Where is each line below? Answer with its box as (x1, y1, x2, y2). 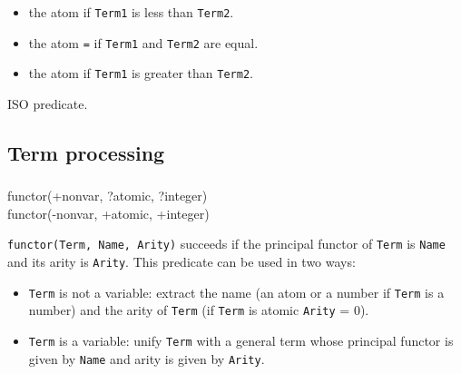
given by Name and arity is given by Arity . (28, 349, 265, 368)
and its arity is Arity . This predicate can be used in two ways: (7, 252, 356, 271)
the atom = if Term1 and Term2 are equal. (28, 33, 259, 52)
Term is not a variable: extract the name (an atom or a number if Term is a (28, 282, 445, 301)
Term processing (7, 138, 165, 166)
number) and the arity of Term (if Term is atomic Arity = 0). (28, 300, 369, 320)
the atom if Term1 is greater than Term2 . (28, 64, 253, 83)
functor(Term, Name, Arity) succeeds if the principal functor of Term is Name (7, 234, 446, 253)
